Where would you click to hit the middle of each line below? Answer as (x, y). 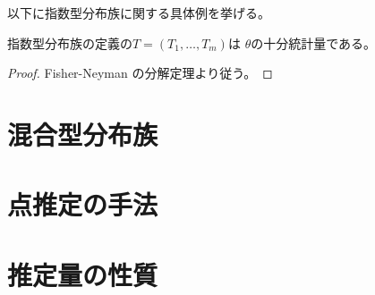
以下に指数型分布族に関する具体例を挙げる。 (139, 13)
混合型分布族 (83, 134)
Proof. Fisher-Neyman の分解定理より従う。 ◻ (140, 73)
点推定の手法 (83, 204)
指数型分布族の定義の (70, 42)
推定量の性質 (83, 274)
